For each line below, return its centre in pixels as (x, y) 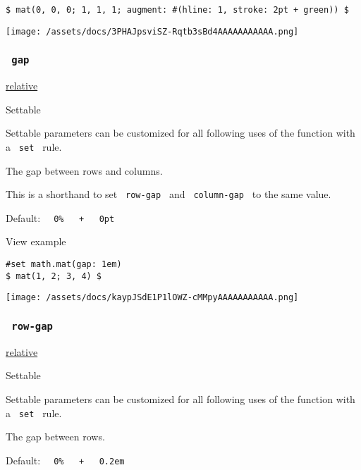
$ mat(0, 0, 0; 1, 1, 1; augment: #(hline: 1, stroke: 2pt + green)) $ (177, 10)
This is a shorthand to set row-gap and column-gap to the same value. (169, 194)
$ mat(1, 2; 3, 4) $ (54, 276)
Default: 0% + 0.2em (65, 460)
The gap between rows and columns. (84, 170)
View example (36, 241)
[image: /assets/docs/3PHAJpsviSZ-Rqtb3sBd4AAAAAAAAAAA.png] (152, 31)
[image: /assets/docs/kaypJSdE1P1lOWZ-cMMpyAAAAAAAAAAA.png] (152, 298)
